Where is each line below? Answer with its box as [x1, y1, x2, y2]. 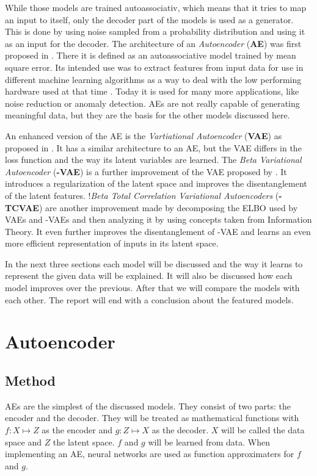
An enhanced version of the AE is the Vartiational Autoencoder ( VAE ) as [5, 129, 282, 142]
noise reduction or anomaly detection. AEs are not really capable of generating [5, 96, 300, 109]
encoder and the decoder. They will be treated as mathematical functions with [5, 411, 299, 424]
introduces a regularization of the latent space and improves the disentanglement [5, 177, 307, 190]
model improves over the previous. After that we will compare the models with [5, 281, 300, 294]
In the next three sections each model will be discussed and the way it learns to [5, 257, 303, 270]
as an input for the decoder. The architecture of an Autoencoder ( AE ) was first [5, 37, 302, 49]
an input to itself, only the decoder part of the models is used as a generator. [5, 13, 294, 26]
